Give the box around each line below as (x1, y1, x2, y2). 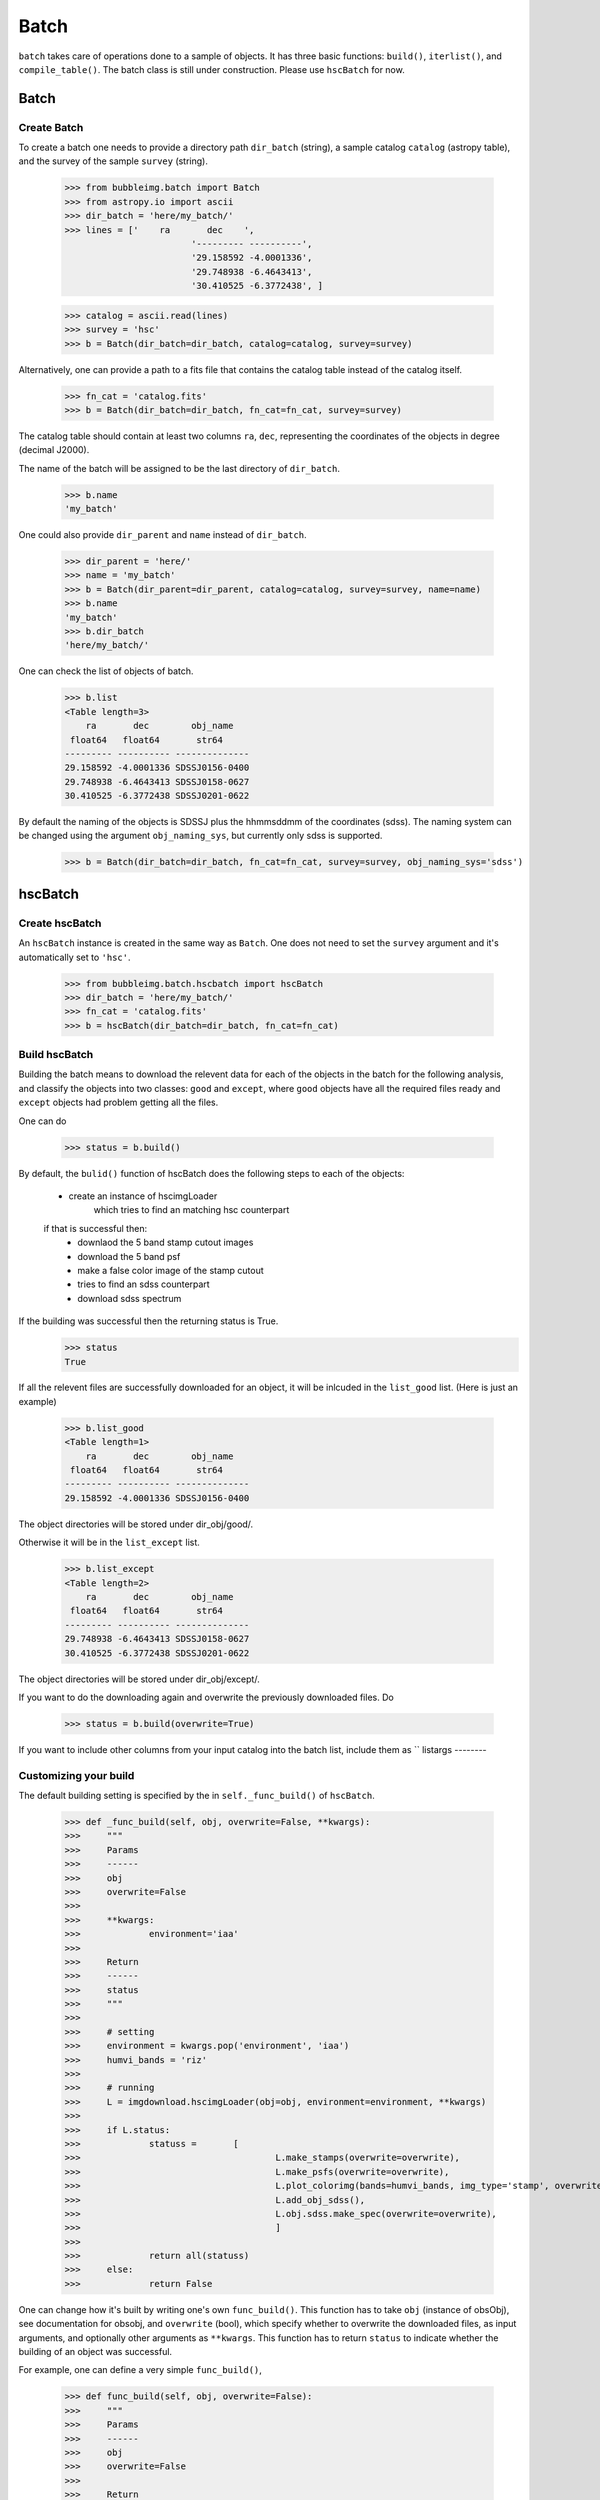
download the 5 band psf (77, 1250, 181, 1262)
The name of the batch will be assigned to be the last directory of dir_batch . (18, 462, 340, 474)
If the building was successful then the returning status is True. (18, 1315, 279, 1327)
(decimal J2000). (18, 444, 90, 456)
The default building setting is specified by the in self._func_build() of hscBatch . (18, 1790, 375, 1801)
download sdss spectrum (77, 1292, 182, 1304)
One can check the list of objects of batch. (18, 665, 194, 677)
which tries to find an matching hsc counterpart (93, 1204, 290, 1216)
